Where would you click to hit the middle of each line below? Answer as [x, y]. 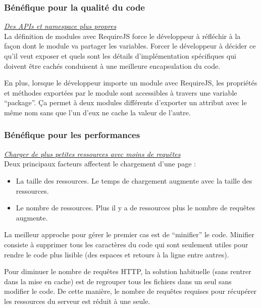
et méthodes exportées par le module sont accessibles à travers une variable [121, 92]
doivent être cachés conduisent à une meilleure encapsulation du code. [112, 65]
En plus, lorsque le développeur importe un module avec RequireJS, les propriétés [131, 83]
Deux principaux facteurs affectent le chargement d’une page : [100, 164]
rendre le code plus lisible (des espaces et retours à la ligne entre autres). [117, 254]
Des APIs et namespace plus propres [60, 26]
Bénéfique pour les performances [72, 135]
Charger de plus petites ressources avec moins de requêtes [92, 153]
